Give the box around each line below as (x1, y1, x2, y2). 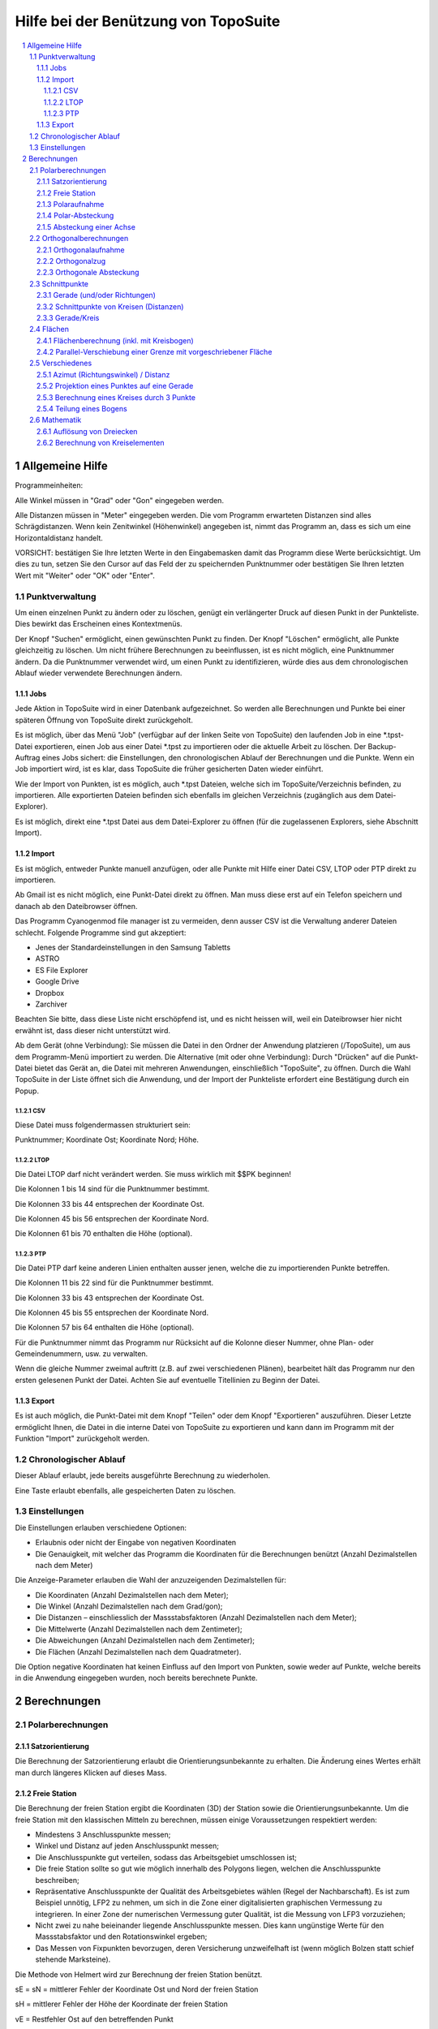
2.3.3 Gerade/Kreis (36, 312, 100, 322)
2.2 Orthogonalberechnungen (29, 234, 129, 243)
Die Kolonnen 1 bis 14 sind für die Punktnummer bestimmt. (15, 1184, 210, 1194)
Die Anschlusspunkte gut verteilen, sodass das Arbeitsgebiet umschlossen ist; (35, 1852, 298, 1862)
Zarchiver (35, 999, 68, 1009)
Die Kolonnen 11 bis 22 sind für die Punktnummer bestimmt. (15, 1278, 214, 1288)
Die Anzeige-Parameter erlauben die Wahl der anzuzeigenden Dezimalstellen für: (15, 1575, 287, 1585)
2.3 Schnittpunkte (29, 278, 89, 288)
